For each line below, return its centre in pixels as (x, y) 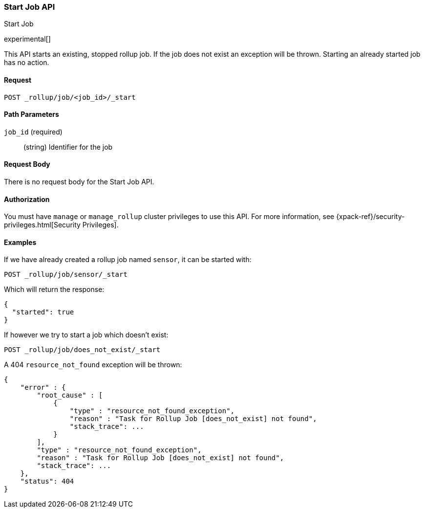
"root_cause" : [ (70, 395)
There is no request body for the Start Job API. (79, 182)
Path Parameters (32, 114)
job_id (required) (33, 132)
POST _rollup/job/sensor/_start (66, 275)
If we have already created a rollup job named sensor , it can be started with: (128, 260)
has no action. (27, 63)
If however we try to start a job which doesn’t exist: (86, 335)
